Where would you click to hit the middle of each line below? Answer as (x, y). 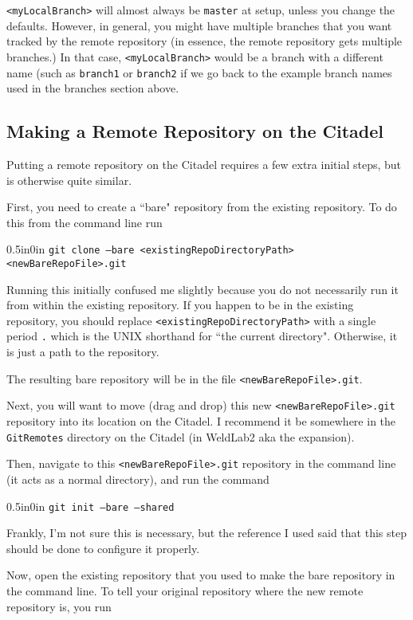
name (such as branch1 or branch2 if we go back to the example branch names (199, 72)
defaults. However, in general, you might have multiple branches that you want (199, 25)
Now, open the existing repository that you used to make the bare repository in (201, 575)
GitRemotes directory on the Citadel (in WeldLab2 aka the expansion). (181, 436)
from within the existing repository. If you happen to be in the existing (180, 305)
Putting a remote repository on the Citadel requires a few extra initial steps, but (204, 164)
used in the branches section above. (93, 88)
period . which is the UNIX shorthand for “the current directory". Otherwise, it (202, 336)
